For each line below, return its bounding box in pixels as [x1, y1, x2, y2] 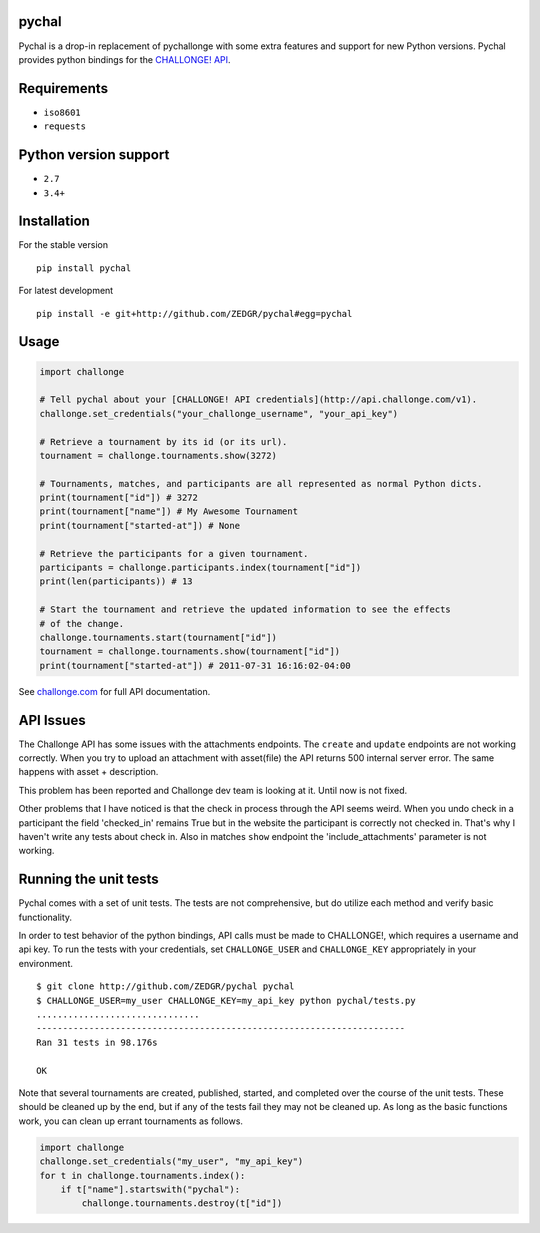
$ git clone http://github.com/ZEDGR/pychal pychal [36, 981, 295, 992]
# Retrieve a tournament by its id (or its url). [39, 436, 288, 447]
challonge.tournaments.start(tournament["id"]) [39, 632, 277, 643]
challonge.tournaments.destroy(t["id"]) [81, 1198, 283, 1209]
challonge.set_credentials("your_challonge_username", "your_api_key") [39, 408, 399, 419]
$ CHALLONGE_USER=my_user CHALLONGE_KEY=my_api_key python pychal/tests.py [36, 995, 416, 1006]
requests [43, 121, 87, 132]
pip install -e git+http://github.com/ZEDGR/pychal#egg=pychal [36, 308, 353, 319]
